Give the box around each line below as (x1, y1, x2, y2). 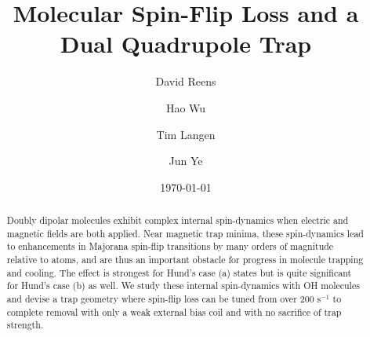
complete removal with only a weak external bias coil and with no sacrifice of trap (6, 305, 342, 318)
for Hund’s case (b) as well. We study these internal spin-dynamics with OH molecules (6, 279, 360, 292)
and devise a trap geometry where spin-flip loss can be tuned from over (6, 292, 297, 306)
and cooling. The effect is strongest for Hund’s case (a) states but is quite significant (6, 266, 352, 279)
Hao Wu (165, 99, 206, 115)
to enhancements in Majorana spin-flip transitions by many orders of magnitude (6, 240, 334, 253)
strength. (6, 318, 44, 332)
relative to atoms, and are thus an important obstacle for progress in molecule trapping (6, 253, 364, 266)
